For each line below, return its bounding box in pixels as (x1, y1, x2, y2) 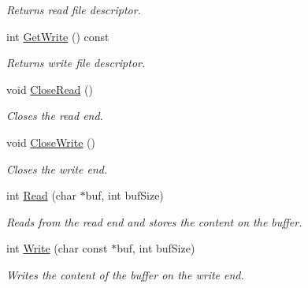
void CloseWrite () (6, 133, 95, 150)
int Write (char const (6, 240, 108, 256)
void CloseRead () (6, 80, 93, 97)
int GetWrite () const (6, 28, 109, 44)
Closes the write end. (6, 160, 108, 177)
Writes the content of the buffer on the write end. (6, 266, 244, 282)
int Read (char (6, 187, 76, 204)
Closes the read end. (6, 107, 103, 124)
